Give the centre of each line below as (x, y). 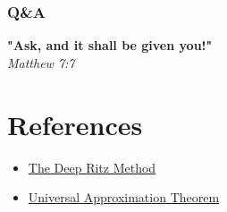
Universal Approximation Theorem (124, 197)
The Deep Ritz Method (92, 167)
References (75, 124)
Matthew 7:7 (41, 62)
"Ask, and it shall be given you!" (110, 45)
